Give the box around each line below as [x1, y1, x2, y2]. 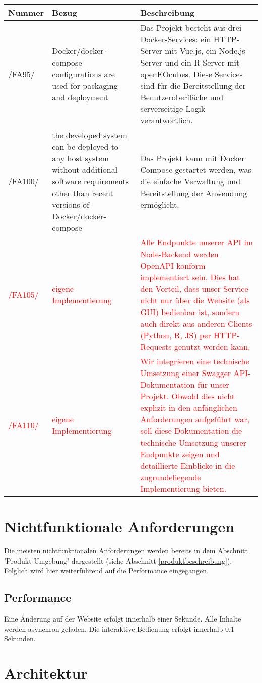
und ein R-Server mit [165, 56, 240, 68]
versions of [52, 199, 89, 210]
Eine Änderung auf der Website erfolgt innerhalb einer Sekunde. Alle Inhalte [4, 613, 241, 624]
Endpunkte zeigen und [140, 448, 220, 460]
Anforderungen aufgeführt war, [140, 413, 250, 425]
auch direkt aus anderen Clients [140, 318, 252, 329]
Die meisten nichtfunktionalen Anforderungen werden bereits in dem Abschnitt [4, 545, 248, 556]
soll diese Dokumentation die [140, 425, 242, 437]
